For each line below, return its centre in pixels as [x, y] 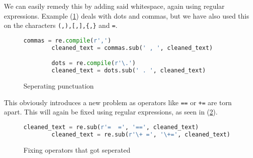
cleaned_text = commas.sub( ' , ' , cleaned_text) [132, 48]
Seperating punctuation [59, 86]
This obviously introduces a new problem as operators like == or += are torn [118, 102]
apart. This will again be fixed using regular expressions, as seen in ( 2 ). [111, 112]
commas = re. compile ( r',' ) [68, 40]
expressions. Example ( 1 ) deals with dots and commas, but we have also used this [126, 15]
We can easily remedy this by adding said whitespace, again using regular [114, 6]
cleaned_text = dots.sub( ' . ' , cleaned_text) [129, 71]
